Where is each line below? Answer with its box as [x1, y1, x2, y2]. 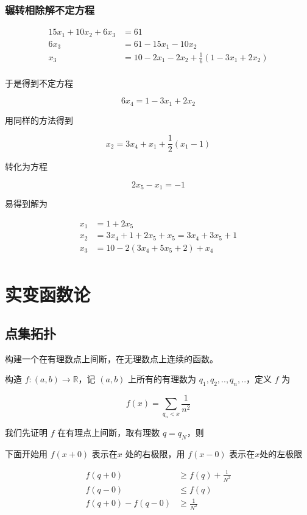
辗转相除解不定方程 [5, 2, 95, 17]
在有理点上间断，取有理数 [57, 426, 160, 438]
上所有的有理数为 [128, 373, 197, 385]
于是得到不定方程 [5, 76, 73, 89]
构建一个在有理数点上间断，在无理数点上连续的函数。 [5, 352, 218, 365]
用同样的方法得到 [5, 113, 73, 126]
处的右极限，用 [125, 447, 185, 460]
